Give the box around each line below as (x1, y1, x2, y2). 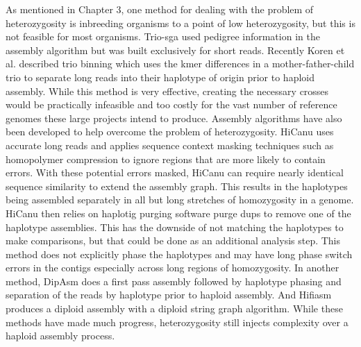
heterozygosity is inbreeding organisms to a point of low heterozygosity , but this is (6, 15, 355, 30)
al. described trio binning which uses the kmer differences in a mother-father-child (6, 56, 355, 71)
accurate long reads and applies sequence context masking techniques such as (6, 137, 334, 152)
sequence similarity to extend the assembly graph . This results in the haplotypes (6, 178, 348, 193)
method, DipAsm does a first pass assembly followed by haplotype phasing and (6, 273, 342, 288)
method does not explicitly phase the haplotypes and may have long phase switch (6, 246, 353, 261)
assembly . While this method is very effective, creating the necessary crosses (6, 83, 329, 98)
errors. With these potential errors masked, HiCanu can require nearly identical (6, 165, 344, 180)
